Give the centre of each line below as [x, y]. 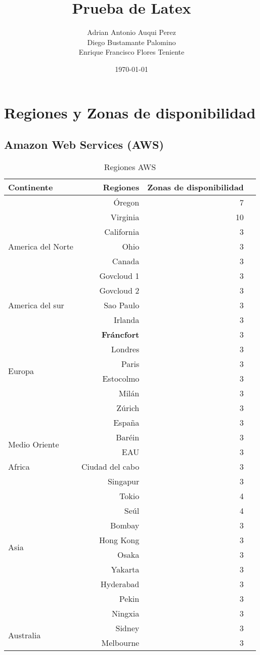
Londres [125, 349]
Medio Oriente [34, 444]
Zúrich [128, 407]
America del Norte [41, 246]
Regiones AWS [130, 167]
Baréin [128, 437]
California [122, 231]
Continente [31, 187]
